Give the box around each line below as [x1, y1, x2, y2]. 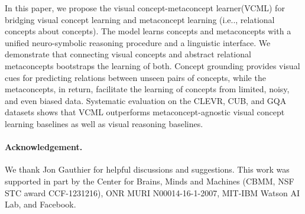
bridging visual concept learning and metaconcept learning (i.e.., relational [5, 13, 275, 25]
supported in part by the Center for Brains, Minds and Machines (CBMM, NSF [5, 174, 294, 187]
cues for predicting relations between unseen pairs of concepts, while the [5, 71, 266, 83]
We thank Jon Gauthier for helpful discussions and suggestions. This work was [5, 163, 290, 176]
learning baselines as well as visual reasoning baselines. [5, 117, 203, 129]
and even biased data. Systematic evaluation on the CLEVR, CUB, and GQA [5, 94, 287, 106]
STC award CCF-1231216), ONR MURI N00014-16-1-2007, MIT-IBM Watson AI [5, 186, 300, 199]
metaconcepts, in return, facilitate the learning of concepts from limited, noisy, [5, 83, 290, 95]
